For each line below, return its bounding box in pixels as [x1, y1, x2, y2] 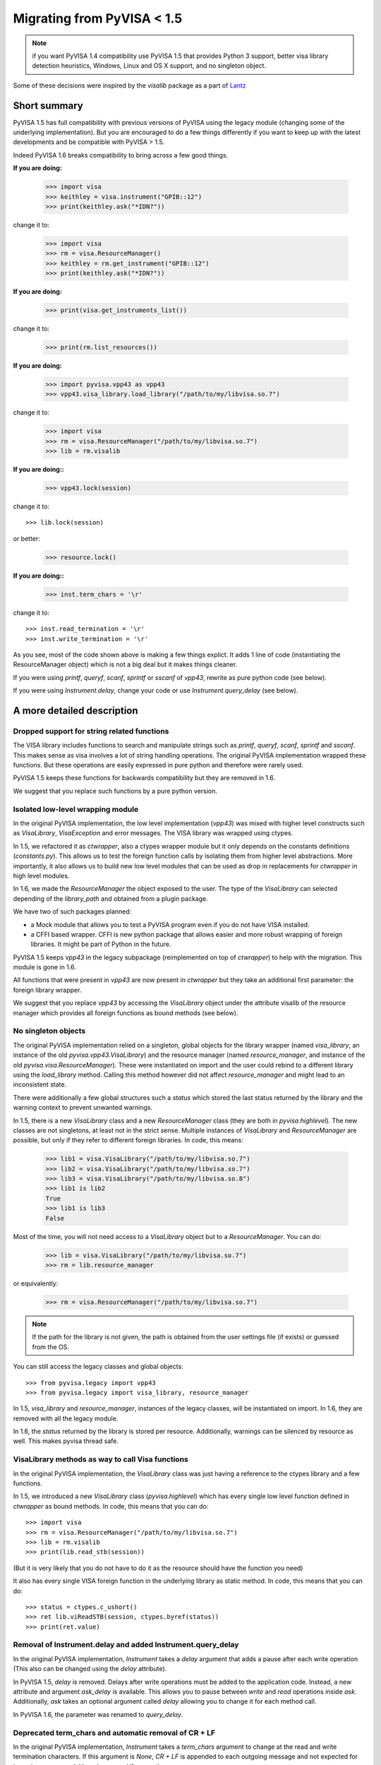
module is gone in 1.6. [13, 963, 77, 971]
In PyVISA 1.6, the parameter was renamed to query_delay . [13, 1710, 183, 1718]
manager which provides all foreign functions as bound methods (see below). [13, 1008, 238, 1017]
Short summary [13, 100, 84, 112]
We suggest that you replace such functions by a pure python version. [13, 786, 218, 795]
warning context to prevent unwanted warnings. [13, 1103, 153, 1112]
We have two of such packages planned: [13, 907, 132, 916]
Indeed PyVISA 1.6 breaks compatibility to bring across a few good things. [13, 150, 229, 159]
